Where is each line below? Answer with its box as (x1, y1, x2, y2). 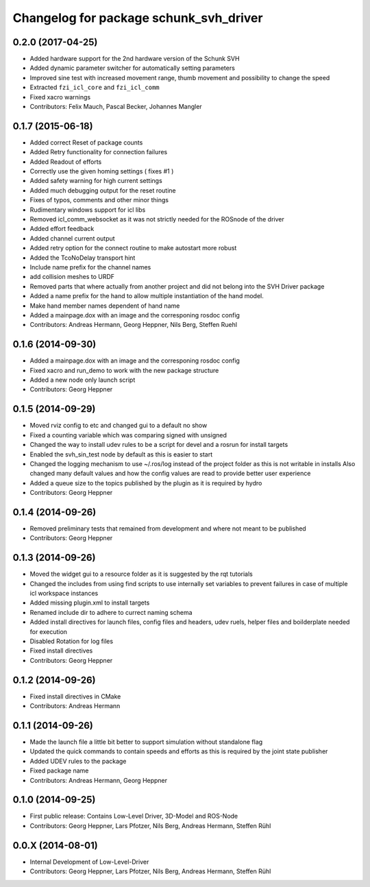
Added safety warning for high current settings (29, 177, 162, 185)
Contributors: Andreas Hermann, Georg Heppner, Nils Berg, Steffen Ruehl (29, 321, 238, 329)
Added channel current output (29, 234, 116, 243)
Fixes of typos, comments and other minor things (29, 196, 169, 204)
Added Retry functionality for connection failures (29, 148, 168, 156)
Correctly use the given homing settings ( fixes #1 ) (29, 167, 174, 175)
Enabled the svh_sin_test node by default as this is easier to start (29, 450, 213, 459)
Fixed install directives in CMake (29, 692, 121, 701)
